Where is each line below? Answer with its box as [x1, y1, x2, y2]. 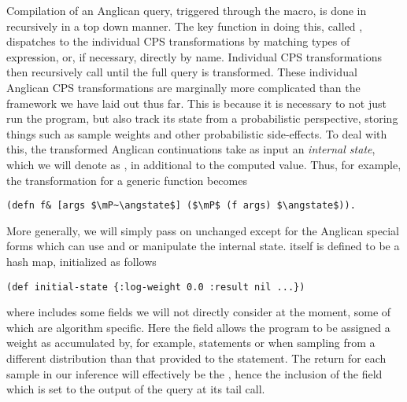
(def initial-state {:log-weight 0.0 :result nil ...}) [6, 281, 305, 293]
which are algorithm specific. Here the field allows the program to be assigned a [6, 319, 390, 335]
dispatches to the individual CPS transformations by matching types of [6, 33, 350, 50]
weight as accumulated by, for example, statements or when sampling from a [6, 334, 376, 351]
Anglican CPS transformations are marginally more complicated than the [6, 79, 361, 95]
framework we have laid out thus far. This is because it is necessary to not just [6, 94, 387, 111]
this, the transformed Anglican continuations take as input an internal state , [6, 141, 376, 157]
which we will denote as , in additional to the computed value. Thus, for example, [6, 156, 401, 172]
